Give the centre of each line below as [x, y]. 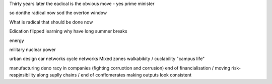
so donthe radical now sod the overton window [58, 13]
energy [17, 40]
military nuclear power [32, 49]
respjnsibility [23, 75]
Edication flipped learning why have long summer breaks [69, 31]
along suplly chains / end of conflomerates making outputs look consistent [114, 75]
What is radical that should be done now [51, 22]
